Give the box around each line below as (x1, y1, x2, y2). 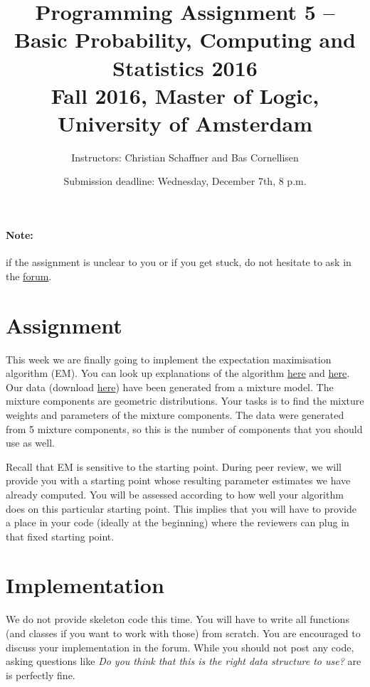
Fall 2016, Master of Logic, (51, 80, 319, 110)
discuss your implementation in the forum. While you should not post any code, (6, 639, 354, 654)
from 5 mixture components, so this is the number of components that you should (6, 421, 363, 436)
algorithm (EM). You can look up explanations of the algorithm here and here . (6, 366, 350, 380)
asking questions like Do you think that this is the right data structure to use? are (6, 654, 361, 669)
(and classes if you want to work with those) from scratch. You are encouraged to (6, 626, 361, 641)
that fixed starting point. (6, 528, 115, 543)
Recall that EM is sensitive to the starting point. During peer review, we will (6, 459, 342, 474)
